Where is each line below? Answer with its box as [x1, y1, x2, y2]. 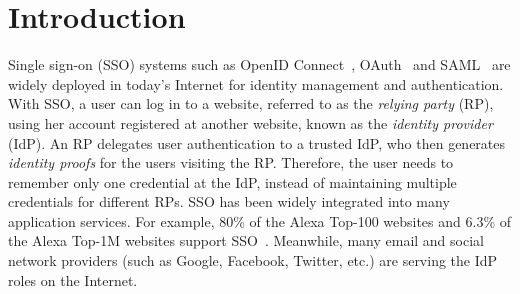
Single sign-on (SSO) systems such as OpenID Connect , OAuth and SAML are [8, 54, 511, 75]
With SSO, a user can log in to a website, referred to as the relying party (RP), [8, 93, 494, 114]
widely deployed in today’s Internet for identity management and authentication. [8, 73, 504, 94]
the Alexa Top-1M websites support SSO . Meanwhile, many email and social [8, 230, 484, 251]
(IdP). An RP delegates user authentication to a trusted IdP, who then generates [8, 132, 506, 153]
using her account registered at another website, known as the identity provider [8, 112, 493, 133]
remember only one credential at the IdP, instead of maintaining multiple [8, 171, 457, 192]
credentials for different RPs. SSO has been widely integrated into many [8, 191, 450, 212]
